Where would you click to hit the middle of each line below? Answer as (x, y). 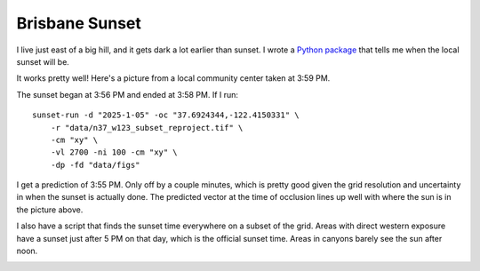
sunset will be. (43, 61)
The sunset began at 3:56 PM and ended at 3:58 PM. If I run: (128, 94)
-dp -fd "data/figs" (95, 165)
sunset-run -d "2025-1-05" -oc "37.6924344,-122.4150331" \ (166, 115)
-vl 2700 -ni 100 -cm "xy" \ (114, 152)
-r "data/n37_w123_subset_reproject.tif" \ (147, 128)
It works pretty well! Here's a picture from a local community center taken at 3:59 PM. (173, 78)
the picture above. (50, 210)
